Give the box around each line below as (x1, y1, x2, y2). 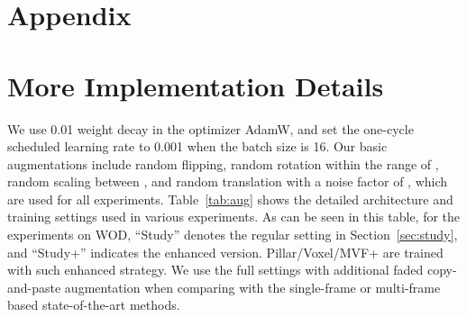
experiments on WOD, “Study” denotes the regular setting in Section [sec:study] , (7, 225, 458, 244)
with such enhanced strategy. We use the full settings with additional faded (7, 260, 424, 279)
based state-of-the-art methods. (7, 295, 180, 314)
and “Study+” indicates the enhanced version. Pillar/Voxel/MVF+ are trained (7, 242, 444, 261)
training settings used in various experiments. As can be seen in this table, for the (7, 207, 461, 226)
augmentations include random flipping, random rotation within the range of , (7, 154, 439, 173)
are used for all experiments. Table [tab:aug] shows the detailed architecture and (7, 189, 453, 208)
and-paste (7, 277, 61, 296)
